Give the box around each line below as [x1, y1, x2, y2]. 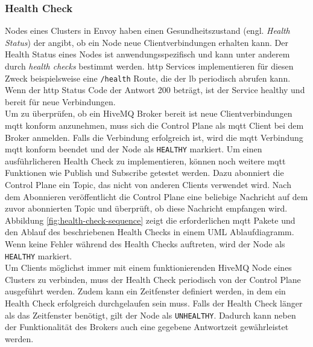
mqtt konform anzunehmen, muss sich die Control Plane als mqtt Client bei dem [5, 119, 304, 132]
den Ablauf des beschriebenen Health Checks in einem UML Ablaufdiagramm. [5, 225, 294, 238]
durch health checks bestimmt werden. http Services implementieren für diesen [5, 60, 294, 72]
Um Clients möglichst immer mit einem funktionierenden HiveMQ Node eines [5, 261, 292, 274]
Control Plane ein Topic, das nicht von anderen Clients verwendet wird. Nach [5, 178, 291, 191]
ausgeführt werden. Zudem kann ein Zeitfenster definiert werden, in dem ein [5, 285, 286, 297]
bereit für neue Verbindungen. [5, 95, 116, 108]
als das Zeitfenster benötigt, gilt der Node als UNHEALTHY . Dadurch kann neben [5, 308, 296, 321]
